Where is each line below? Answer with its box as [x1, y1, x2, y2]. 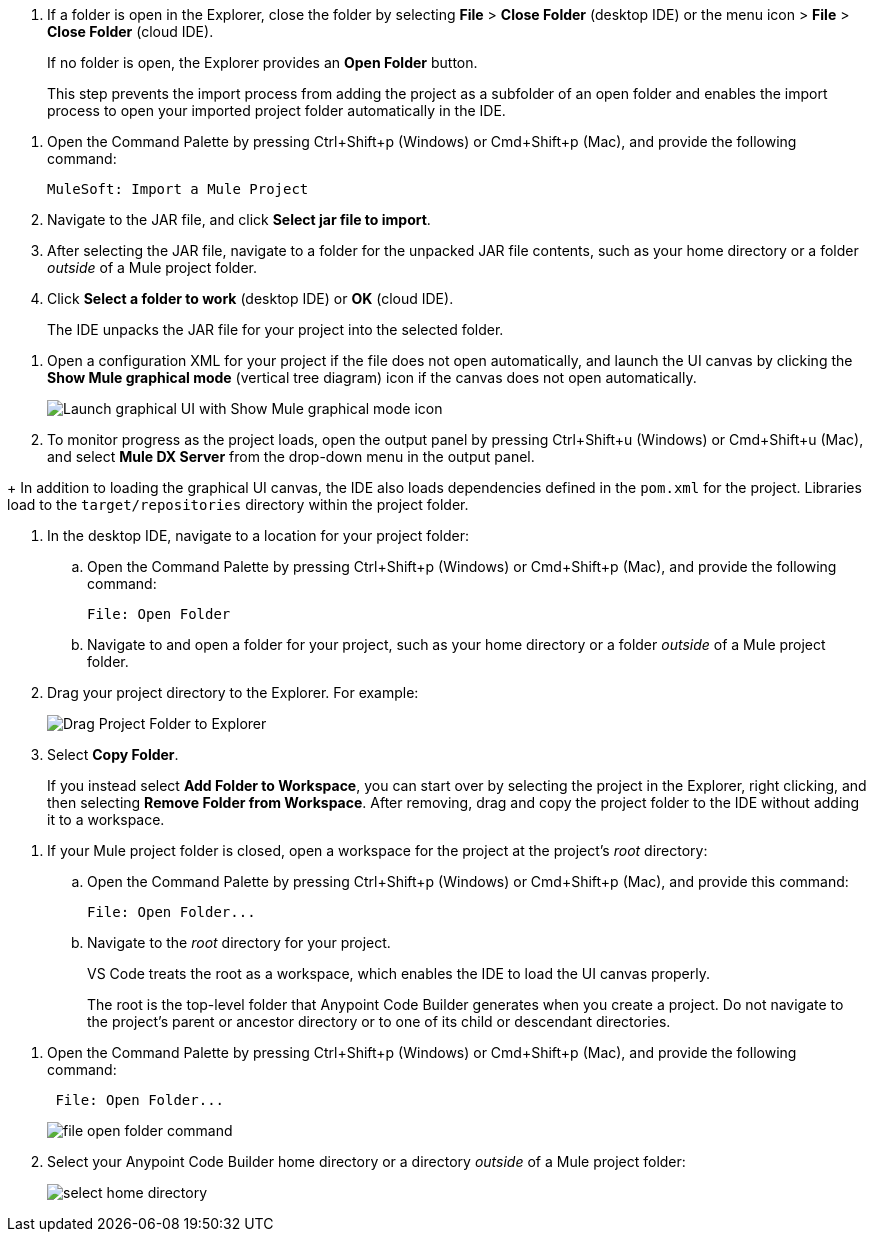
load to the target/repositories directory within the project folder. [7, 496, 469, 513]
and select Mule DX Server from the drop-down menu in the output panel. [47, 448, 535, 465]
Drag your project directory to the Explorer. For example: [47, 684, 419, 701]
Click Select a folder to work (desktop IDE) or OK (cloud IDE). [47, 290, 454, 307]
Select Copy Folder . [47, 746, 179, 763]
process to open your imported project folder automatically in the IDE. [47, 102, 506, 119]
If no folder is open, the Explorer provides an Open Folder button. [47, 54, 478, 71]
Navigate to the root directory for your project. [87, 934, 391, 951]
